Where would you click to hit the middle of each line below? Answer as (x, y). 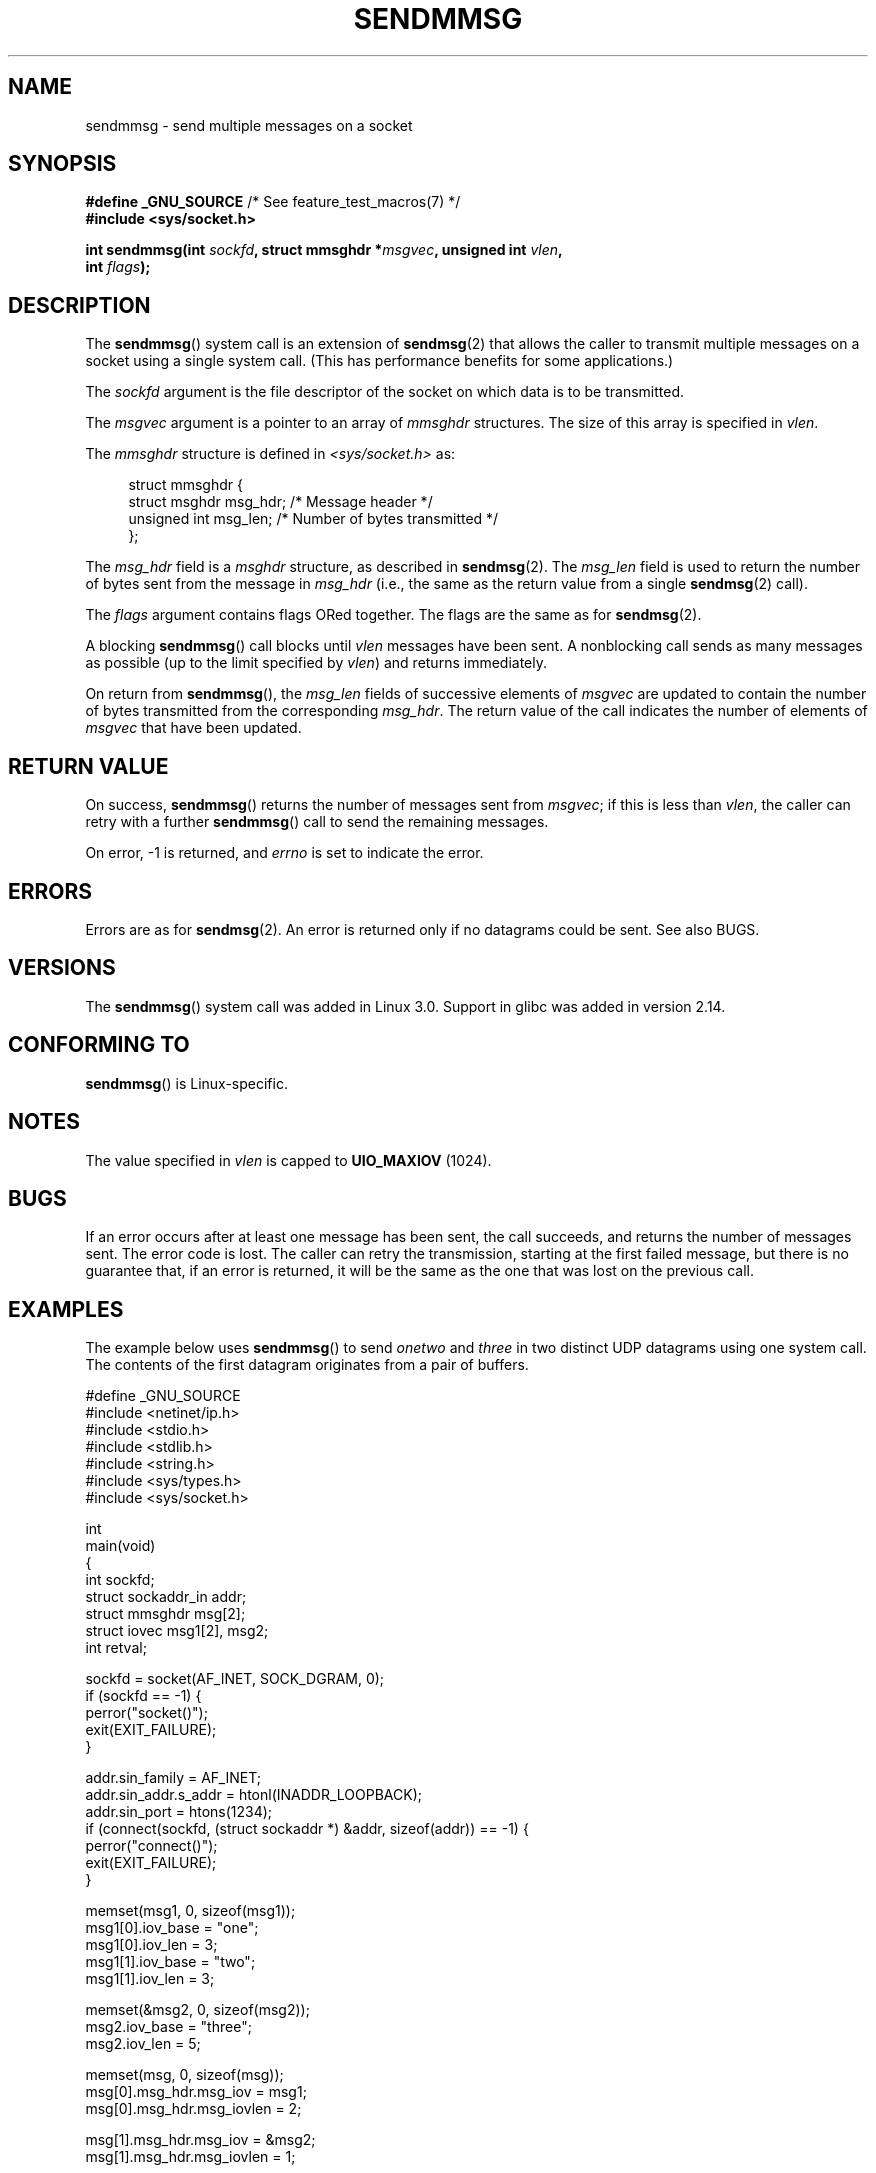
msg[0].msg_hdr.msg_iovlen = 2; (193, 2109)
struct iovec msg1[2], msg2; (177, 1631)
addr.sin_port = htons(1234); (179, 1812)
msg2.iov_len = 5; (143, 2044)
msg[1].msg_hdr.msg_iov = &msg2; (200, 2140)
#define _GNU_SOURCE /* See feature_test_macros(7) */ (273, 202)
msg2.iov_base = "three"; (168, 2027)
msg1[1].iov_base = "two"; (170, 1962)
